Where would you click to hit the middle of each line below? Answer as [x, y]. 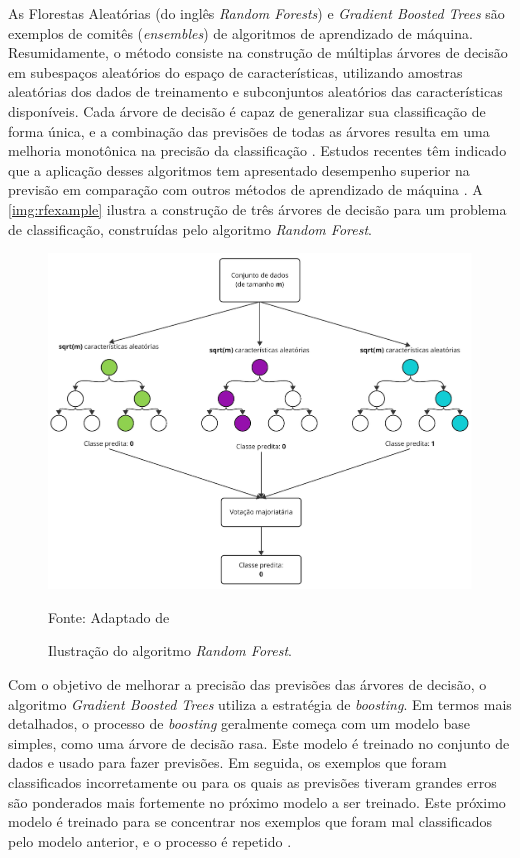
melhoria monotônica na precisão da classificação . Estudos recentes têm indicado [257, 150]
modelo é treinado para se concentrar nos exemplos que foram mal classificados [250, 821]
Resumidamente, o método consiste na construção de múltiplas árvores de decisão [258, 52]
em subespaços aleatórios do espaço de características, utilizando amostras [235, 71]
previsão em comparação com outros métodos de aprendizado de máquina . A [245, 189]
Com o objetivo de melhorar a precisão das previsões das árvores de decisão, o [247, 684]
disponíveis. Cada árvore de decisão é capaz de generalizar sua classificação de [247, 110]
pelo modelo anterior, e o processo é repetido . [150, 840]
